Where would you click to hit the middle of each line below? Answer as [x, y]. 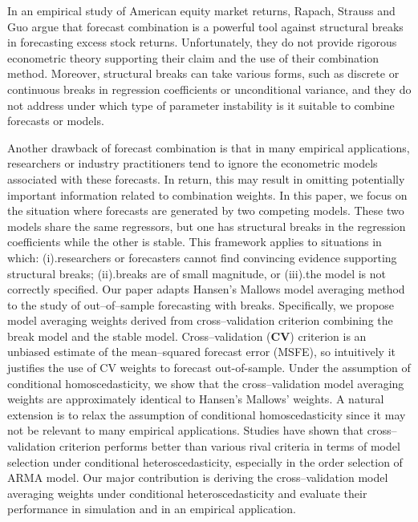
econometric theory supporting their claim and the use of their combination [193, 57]
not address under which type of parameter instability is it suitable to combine [201, 105]
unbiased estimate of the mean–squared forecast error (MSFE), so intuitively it [201, 352]
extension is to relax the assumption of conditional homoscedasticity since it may [207, 414]
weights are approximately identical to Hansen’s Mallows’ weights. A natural [196, 399]
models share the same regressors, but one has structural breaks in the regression [207, 226]
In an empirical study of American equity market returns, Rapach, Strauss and [201, 10]
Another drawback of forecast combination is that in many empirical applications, [209, 147]
